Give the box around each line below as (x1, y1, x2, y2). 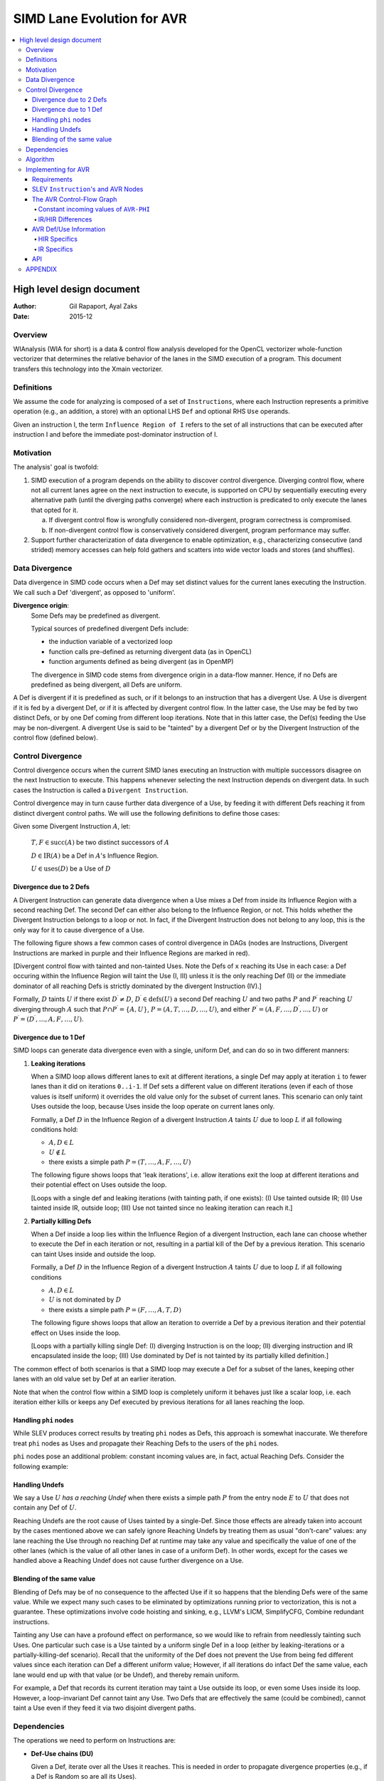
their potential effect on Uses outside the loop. (31, 1180, 167, 1189)
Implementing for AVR (26, 165, 90, 174)
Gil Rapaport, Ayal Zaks (69, 302, 138, 311)
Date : (13, 312, 30, 321)
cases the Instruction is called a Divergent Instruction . (13, 786, 188, 794)
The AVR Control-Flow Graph (32, 194, 117, 203)
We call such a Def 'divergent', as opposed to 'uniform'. (13, 588, 176, 596)
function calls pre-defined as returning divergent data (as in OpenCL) (48, 647, 252, 655)
